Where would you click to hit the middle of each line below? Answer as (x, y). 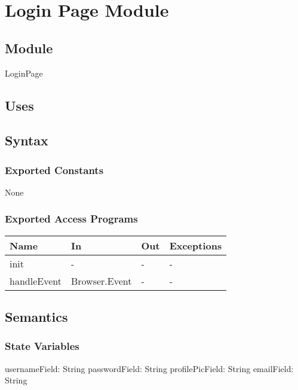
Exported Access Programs (71, 219)
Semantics (36, 317)
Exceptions (196, 245)
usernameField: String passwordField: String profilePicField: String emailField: (149, 368)
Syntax (27, 140)
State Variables (42, 346)
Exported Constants (54, 170)
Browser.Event (101, 281)
